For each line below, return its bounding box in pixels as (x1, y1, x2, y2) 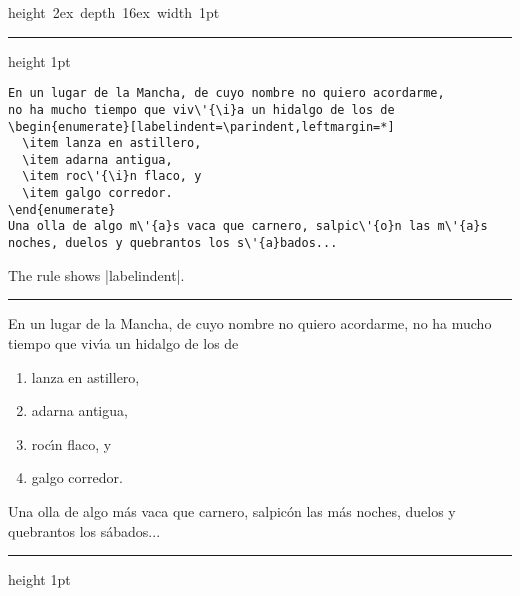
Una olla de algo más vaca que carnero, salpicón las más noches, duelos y (8, 500, 456, 521)
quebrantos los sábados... (8, 520, 161, 541)
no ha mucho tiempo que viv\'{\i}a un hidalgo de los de (8, 102, 395, 117)
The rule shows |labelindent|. (8, 264, 185, 285)
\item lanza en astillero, (22, 136, 202, 151)
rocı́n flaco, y (31, 433, 112, 454)
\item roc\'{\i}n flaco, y (22, 169, 202, 184)
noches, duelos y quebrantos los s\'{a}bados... (8, 236, 338, 251)
